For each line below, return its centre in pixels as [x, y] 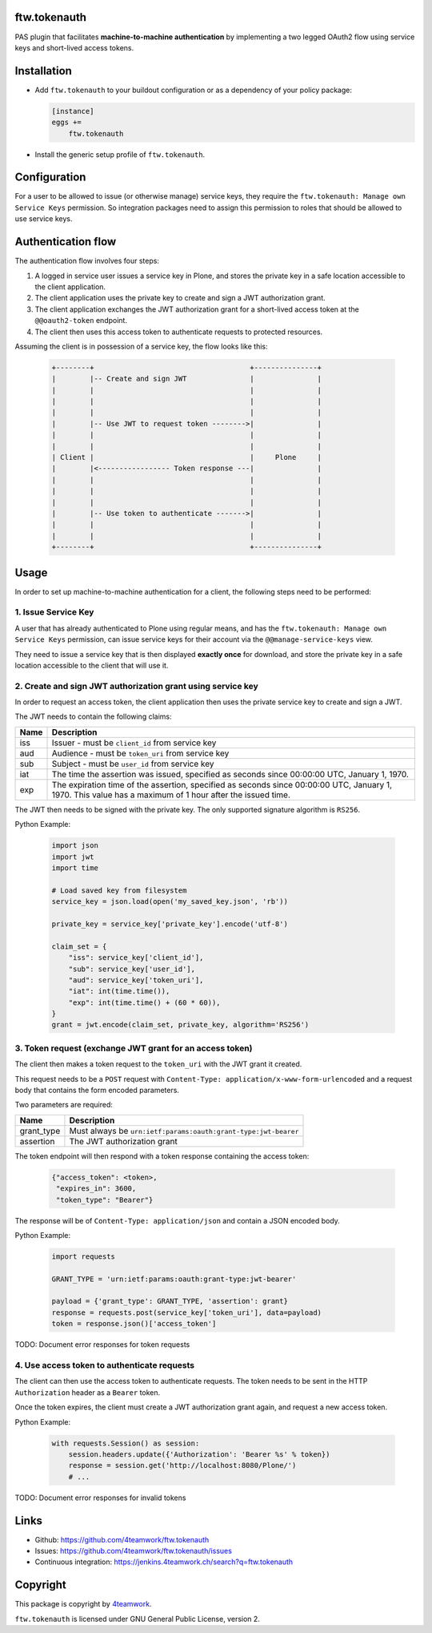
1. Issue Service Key [54, 612]
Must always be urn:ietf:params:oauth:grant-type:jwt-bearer [184, 1131]
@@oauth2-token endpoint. [81, 321]
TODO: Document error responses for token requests [102, 1345]
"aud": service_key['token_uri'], [136, 980]
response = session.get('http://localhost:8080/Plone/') [182, 1466]
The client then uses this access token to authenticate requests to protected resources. [179, 332]
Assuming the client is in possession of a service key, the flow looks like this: [141, 346]
